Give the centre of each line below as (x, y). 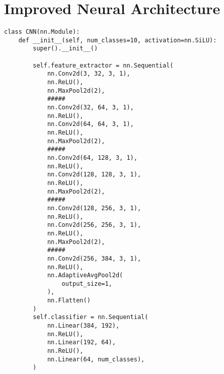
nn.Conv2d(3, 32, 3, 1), (89, 74)
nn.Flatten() (69, 301)
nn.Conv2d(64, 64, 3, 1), (90, 124)
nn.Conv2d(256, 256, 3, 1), (94, 225)
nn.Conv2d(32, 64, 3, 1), (90, 108)
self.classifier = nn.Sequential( (91, 317)
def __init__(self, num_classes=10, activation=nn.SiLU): (118, 40)
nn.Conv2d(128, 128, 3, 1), (94, 175)
